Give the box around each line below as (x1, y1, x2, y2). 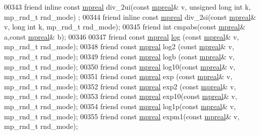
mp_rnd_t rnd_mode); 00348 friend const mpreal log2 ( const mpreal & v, (4, 41, 234, 52)
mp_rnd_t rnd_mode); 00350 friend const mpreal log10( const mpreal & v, (4, 61, 236, 72)
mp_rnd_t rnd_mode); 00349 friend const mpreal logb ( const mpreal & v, (4, 51, 235, 61)
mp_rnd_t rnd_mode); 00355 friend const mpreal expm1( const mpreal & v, (4, 111, 240, 121)
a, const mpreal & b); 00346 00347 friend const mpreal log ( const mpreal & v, (4, 31, 239, 42)
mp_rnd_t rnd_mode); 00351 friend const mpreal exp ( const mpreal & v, (4, 71, 233, 82)
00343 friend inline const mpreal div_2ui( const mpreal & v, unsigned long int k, (4, 2, 251, 12)
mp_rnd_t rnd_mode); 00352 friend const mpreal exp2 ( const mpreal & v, (4, 81, 236, 91)
